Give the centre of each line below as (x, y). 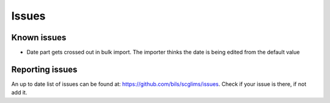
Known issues (39, 37)
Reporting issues (44, 69)
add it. (19, 93)
